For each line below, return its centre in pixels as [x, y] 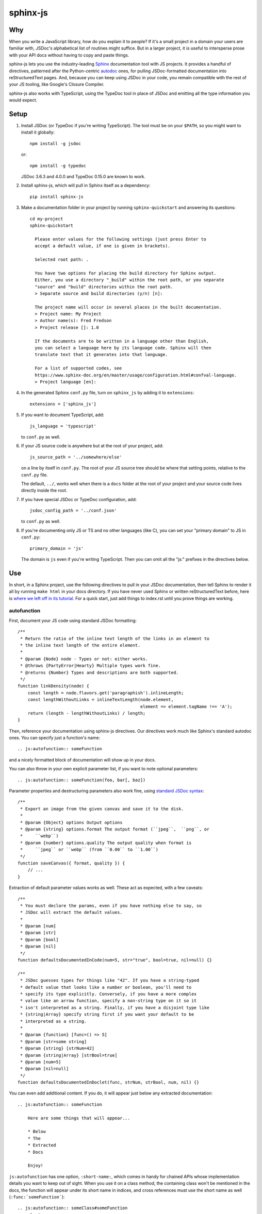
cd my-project [46, 219]
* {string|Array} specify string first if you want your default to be [107, 1014]
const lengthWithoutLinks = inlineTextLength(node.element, [101, 700]
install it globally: [38, 132]
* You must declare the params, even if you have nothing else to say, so [111, 905]
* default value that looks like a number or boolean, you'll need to [106, 987]
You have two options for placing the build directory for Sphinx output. [126, 273]
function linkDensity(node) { [54, 686]
